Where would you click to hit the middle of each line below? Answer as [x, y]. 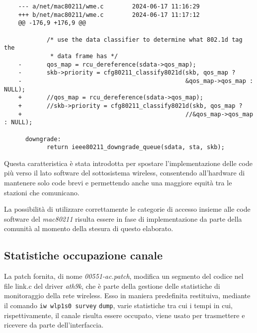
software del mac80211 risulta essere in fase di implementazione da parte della [123, 218]
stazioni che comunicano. [42, 192]
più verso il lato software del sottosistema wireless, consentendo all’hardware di [125, 173]
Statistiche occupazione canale [84, 255]
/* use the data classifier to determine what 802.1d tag [144, 40]
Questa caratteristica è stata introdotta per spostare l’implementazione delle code [128, 163]
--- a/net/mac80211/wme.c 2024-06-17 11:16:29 [109, 6]
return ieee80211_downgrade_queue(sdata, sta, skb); [135, 147]
